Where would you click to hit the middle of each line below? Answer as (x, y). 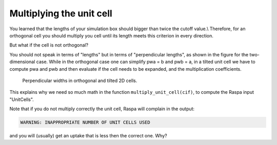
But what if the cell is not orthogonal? (49, 45)
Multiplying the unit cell (61, 13)
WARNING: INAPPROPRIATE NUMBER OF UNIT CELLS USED (85, 122)
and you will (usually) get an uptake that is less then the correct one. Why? (88, 136)
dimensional (22, 62)
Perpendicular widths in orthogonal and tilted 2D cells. (80, 80)
